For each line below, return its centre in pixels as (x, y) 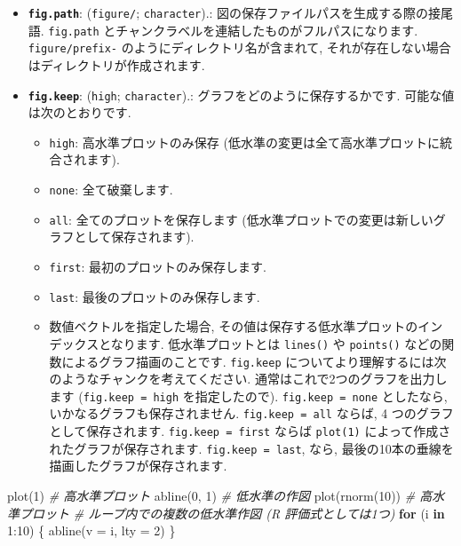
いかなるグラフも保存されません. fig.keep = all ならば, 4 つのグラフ (251, 413)
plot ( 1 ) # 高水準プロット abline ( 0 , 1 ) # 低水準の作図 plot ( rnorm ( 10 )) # (211, 495)
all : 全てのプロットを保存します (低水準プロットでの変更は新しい (241, 219)
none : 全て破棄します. (111, 190)
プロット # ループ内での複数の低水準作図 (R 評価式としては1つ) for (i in (232, 513)
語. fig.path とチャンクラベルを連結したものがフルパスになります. (223, 30)
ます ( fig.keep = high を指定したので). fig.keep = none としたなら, (248, 396)
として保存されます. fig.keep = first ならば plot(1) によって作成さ (250, 431)
